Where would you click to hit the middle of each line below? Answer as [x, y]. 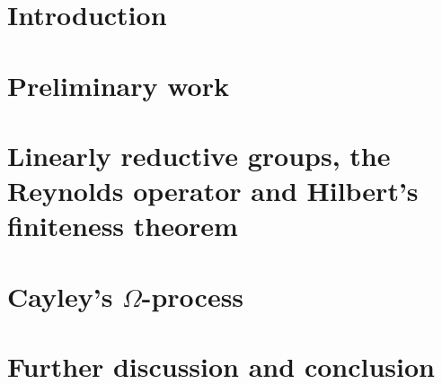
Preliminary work [118, 85]
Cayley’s [60, 296]
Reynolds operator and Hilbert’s [213, 191]
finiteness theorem [123, 226]
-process [193, 296]
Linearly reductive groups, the [199, 155]
